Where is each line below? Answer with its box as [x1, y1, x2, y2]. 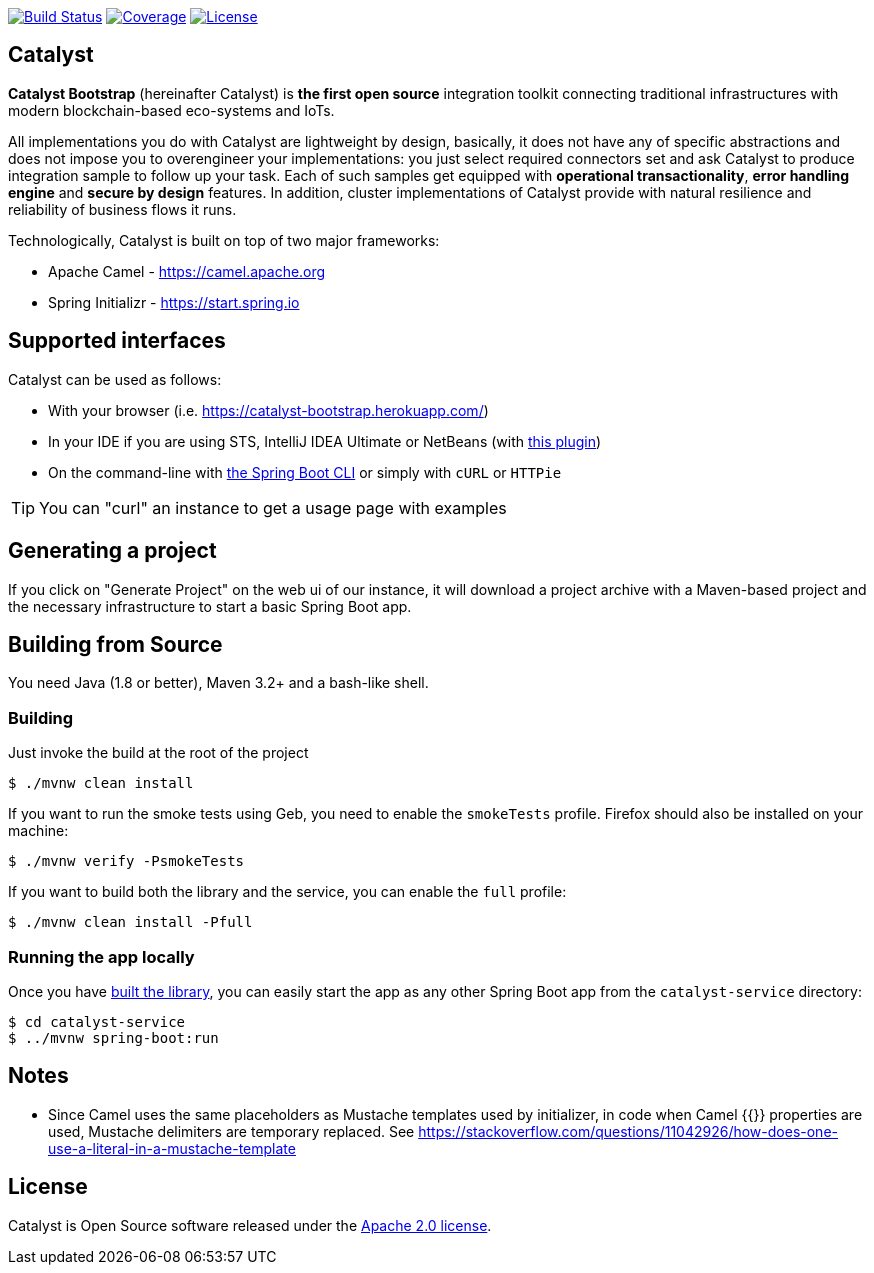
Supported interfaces [8, 328, 226, 354]
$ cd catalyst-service [8, 1013, 186, 1030]
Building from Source [8, 631, 223, 657]
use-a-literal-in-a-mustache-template [48, 1139, 296, 1157]
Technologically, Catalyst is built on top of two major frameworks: [8, 231, 440, 249]
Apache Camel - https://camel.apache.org [48, 262, 326, 280]
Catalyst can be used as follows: [8, 370, 222, 388]
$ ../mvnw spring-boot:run [8, 1029, 219, 1046]
